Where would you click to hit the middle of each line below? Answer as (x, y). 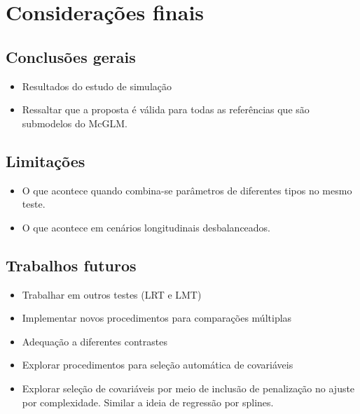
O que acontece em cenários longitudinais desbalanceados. (146, 227)
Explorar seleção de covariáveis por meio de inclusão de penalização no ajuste (188, 388)
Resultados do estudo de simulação (97, 86)
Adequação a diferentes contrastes (95, 341)
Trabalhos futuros (71, 265)
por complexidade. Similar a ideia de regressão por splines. (148, 402)
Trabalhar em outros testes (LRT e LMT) (112, 294)
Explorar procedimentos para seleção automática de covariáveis (158, 365)
